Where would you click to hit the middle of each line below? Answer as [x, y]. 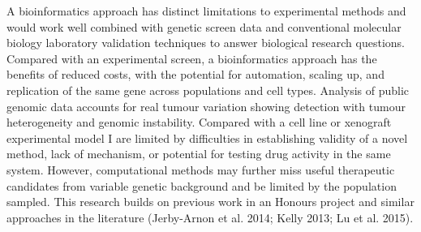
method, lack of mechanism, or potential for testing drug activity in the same [199, 154]
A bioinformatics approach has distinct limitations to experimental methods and [206, 11]
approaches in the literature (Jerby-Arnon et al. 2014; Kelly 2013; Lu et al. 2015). [210, 217]
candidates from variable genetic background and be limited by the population [202, 185]
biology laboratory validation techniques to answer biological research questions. [206, 43]
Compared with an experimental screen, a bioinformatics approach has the [192, 58]
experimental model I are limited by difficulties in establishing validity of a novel [207, 137]
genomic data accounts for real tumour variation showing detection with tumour [206, 106]
